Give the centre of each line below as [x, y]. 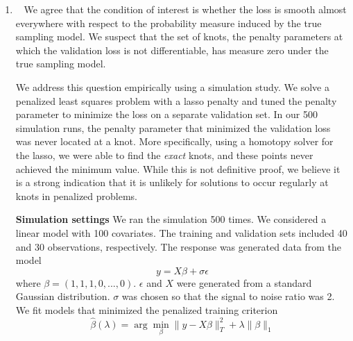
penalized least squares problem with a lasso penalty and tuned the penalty [176, 100]
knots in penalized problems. [77, 196]
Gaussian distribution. [63, 296]
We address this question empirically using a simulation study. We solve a [172, 86]
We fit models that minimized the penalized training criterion [147, 309]
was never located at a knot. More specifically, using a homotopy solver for [174, 141]
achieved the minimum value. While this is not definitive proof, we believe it [178, 168]
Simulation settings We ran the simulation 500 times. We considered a [171, 219]
